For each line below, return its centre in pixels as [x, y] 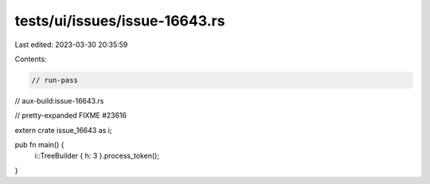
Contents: [31, 59]
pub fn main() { [39, 145]
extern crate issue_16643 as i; [63, 130]
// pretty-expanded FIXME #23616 [71, 115]
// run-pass [55, 80]
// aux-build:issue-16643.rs [59, 100]
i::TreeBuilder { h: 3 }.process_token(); [97, 156]
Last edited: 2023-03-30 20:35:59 [71, 45]
